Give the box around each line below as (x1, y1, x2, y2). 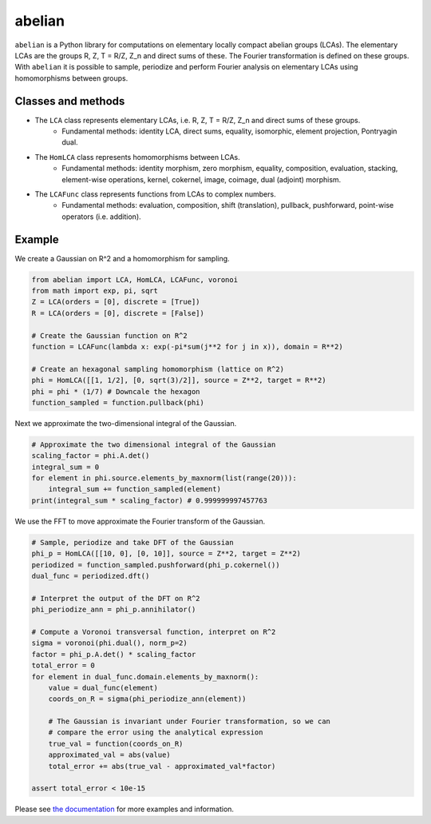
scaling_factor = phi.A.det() (31, 452, 150, 460)
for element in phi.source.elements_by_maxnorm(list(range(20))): (31, 474, 297, 483)
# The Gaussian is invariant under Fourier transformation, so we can (48, 717, 331, 726)
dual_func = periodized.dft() (31, 571, 150, 580)
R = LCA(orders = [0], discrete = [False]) (31, 309, 205, 317)
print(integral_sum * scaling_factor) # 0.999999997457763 (31, 496, 267, 505)
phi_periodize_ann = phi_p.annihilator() (31, 605, 196, 615)
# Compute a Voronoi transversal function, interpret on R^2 (31, 627, 276, 636)
